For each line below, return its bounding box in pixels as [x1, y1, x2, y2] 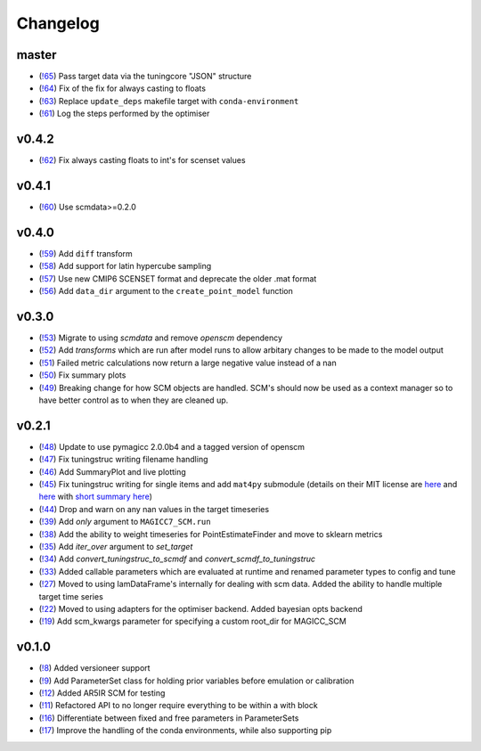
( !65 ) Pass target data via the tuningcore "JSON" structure [38, 71, 252, 82]
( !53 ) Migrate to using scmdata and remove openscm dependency [38, 332, 283, 343]
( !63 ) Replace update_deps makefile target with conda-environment [38, 95, 299, 106]
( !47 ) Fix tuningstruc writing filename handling [38, 454, 208, 465]
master [16, 47, 57, 62]
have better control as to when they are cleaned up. [38, 395, 229, 405]
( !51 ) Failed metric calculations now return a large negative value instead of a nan [38, 357, 338, 368]
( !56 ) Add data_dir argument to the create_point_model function [38, 286, 294, 297]
